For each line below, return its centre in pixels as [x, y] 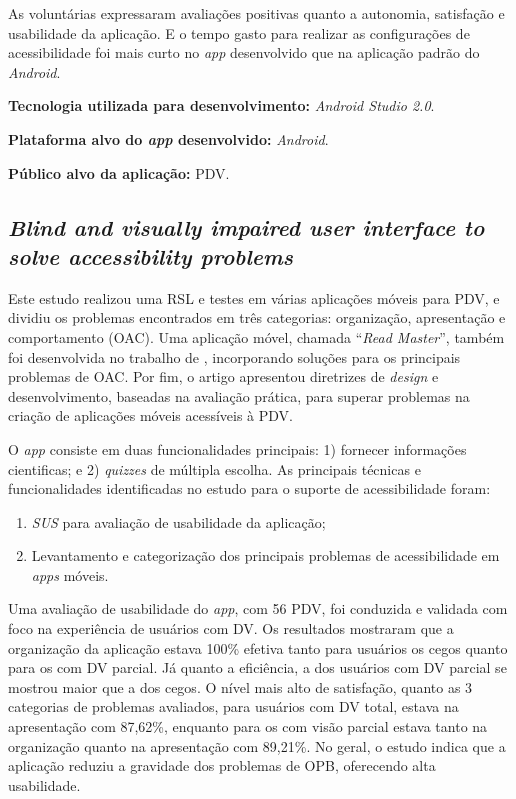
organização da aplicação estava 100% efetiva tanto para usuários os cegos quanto [258, 647]
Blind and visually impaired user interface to [246, 226]
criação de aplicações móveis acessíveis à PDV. [151, 415]
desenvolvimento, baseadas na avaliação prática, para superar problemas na [239, 395]
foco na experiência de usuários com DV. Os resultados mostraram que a [231, 628]
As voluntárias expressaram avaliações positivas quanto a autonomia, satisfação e [256, 13]
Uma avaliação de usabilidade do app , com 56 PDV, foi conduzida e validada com [258, 608]
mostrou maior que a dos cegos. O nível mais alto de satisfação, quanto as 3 [240, 686]
